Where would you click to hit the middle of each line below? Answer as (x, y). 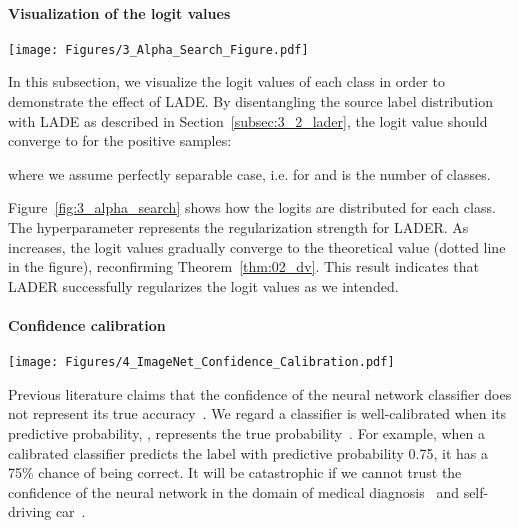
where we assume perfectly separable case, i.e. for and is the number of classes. (249, 173)
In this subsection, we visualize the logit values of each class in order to (226, 81)
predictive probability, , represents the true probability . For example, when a (247, 433)
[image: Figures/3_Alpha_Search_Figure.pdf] (158, 49)
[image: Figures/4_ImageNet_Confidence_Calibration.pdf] (201, 362)
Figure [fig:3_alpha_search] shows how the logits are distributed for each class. (252, 207)
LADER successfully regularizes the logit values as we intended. (203, 285)
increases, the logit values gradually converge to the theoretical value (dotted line (257, 246)
